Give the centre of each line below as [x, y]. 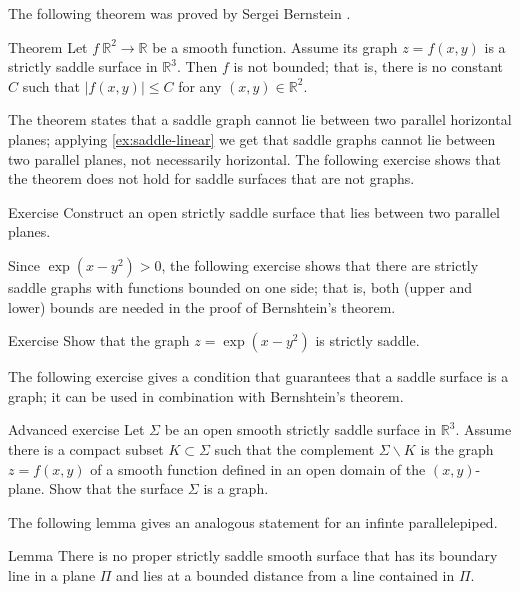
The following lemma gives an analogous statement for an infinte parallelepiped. [253, 521]
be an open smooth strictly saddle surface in [300, 429]
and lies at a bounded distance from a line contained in [285, 574]
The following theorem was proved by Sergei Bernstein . [179, 13]
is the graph [457, 448]
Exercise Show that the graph [99, 340]
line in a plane [52, 574]
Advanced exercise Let [76, 429]
